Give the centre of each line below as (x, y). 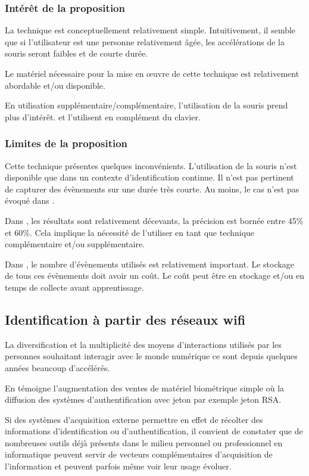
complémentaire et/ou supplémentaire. (75, 244)
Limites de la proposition (66, 143)
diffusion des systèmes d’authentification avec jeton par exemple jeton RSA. (143, 399)
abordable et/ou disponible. (55, 85)
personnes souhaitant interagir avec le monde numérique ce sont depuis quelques (151, 356)
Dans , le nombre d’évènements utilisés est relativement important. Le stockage (149, 264)
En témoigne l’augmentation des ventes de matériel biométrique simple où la (145, 388)
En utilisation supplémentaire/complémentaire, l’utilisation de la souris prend (146, 105)
